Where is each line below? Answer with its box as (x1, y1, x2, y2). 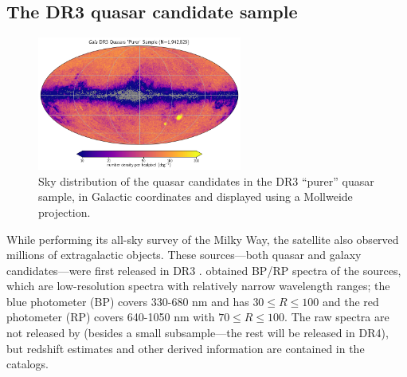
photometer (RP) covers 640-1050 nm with (6, 308, 215, 325)
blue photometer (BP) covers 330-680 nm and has (6, 293, 249, 309)
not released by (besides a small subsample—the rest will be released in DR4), (6, 324, 389, 341)
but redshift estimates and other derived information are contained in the (6, 340, 365, 356)
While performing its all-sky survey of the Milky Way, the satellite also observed (6, 230, 399, 247)
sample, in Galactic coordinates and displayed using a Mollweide (38, 188, 353, 205)
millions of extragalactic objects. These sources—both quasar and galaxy (6, 246, 362, 263)
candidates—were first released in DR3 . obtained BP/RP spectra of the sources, (6, 261, 401, 278)
